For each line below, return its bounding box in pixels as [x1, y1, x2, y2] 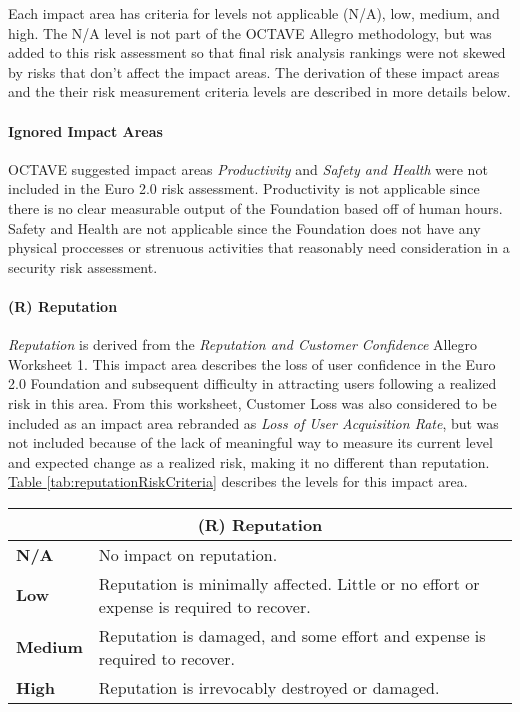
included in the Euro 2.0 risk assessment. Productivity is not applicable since [8, 178, 480, 199]
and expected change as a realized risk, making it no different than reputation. [8, 451, 490, 472]
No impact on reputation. [98, 542, 278, 566]
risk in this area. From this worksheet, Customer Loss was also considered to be [8, 392, 497, 413]
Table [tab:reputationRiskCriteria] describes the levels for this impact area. [8, 471, 468, 492]
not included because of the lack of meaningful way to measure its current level [8, 432, 493, 453]
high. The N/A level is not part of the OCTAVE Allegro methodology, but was [8, 22, 492, 43]
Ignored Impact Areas [8, 120, 163, 141]
